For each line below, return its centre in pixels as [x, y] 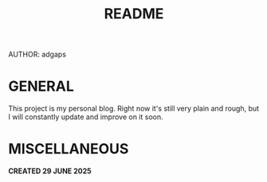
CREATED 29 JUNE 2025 [50, 171]
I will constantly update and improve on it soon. [86, 117]
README [134, 14]
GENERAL [41, 86]
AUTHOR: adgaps [37, 54]
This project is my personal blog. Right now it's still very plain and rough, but [134, 109]
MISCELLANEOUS [69, 149]
